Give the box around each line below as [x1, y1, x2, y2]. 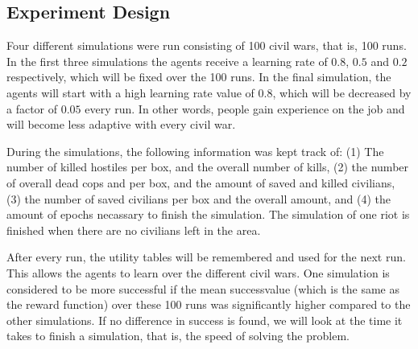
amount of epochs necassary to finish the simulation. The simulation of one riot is [6, 206, 410, 223]
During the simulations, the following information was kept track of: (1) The [6, 142, 384, 159]
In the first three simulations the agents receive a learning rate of [6, 52, 328, 69]
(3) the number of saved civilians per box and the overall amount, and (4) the [6, 190, 391, 207]
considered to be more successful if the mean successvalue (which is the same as [6, 280, 400, 297]
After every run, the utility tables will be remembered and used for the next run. [6, 248, 406, 265]
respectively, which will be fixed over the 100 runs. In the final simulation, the [6, 68, 391, 85]
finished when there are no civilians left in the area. [6, 221, 261, 238]
